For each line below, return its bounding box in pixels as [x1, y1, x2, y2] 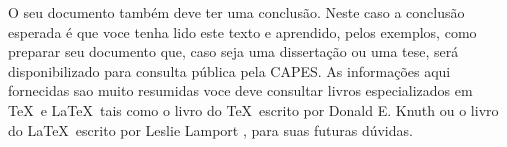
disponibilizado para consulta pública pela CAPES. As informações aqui [8, 60, 451, 81]
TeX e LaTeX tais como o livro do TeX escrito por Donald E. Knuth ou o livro [8, 99, 499, 120]
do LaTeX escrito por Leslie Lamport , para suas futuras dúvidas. [8, 119, 413, 140]
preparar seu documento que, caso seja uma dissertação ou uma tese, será [8, 41, 459, 62]
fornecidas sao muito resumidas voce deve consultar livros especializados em [8, 80, 473, 101]
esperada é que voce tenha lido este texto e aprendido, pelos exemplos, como [8, 21, 477, 42]
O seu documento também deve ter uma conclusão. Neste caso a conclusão [8, 2, 465, 22]
